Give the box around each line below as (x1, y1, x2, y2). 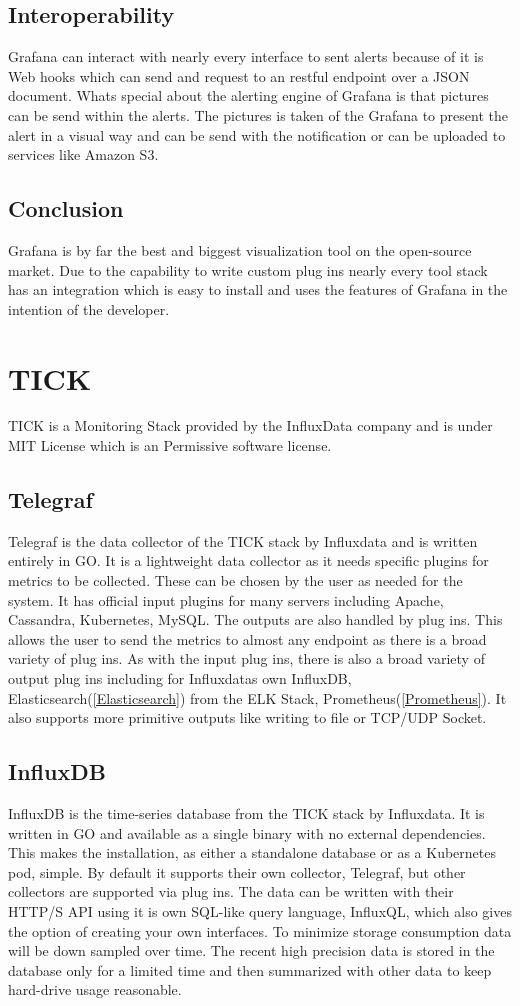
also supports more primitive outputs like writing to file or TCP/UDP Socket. (8, 707, 487, 728)
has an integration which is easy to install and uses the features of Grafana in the (8, 279, 508, 300)
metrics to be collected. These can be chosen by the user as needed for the (8, 570, 463, 591)
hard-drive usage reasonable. (8, 979, 182, 1000)
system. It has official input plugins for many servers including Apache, (8, 589, 444, 610)
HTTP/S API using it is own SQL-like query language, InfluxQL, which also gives (8, 900, 512, 921)
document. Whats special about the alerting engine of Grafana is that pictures (8, 85, 489, 106)
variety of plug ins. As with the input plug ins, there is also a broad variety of (8, 648, 485, 669)
